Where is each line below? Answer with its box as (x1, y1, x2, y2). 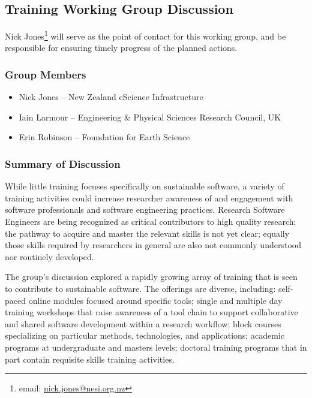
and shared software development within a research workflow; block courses (5, 317, 281, 330)
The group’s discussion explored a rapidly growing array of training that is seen (5, 270, 298, 283)
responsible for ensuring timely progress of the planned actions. (5, 41, 238, 54)
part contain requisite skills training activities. (5, 352, 175, 365)
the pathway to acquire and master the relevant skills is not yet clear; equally (5, 227, 290, 239)
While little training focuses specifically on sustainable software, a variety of (5, 180, 284, 192)
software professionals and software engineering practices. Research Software (5, 203, 285, 216)
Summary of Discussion (5, 156, 121, 171)
